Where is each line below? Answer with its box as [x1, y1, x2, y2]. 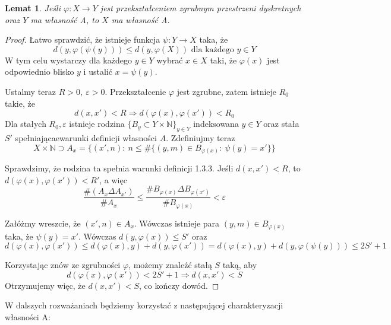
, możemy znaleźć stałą [128, 259, 212, 271]
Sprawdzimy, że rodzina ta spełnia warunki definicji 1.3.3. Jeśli [5, 162, 234, 174]
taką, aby [222, 259, 257, 271]
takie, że [5, 97, 35, 109]
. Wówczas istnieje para [134, 216, 220, 229]
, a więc [99, 173, 127, 186]
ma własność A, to [30, 13, 99, 26]
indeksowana [193, 117, 239, 130]
